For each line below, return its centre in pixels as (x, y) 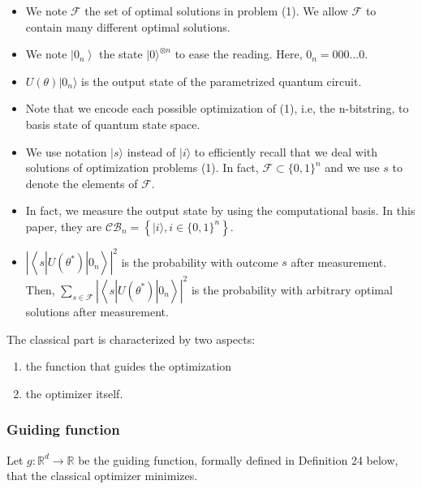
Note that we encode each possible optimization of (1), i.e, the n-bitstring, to (217, 108)
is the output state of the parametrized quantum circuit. (222, 81)
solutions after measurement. (97, 311)
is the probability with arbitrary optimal (292, 289)
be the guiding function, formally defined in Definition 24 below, (238, 459)
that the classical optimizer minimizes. (102, 476)
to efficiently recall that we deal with (286, 151)
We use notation (66, 151)
